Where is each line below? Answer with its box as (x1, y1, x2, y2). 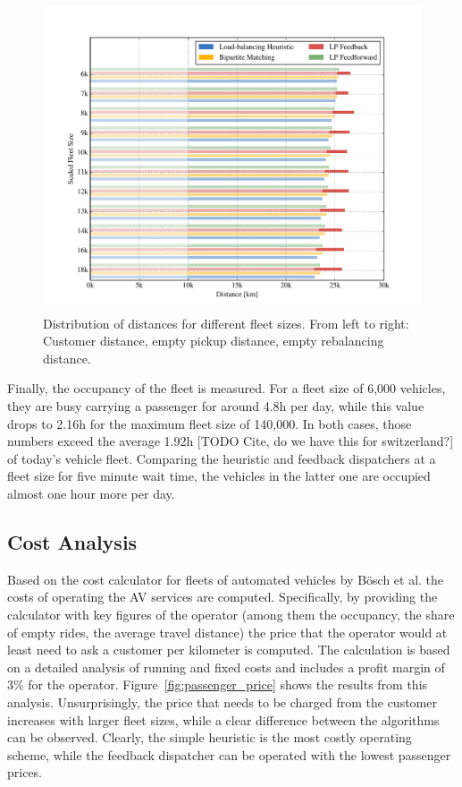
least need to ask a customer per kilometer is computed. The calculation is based (7, 640, 450, 659)
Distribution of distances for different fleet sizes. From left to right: (43, 313, 409, 332)
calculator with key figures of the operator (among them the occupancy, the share (7, 605, 455, 624)
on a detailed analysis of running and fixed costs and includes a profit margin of (7, 657, 445, 676)
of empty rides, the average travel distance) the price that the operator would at (7, 622, 448, 641)
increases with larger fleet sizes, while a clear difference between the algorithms (7, 710, 440, 729)
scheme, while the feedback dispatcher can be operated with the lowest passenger (7, 745, 451, 764)
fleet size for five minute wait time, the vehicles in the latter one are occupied (7, 466, 431, 485)
